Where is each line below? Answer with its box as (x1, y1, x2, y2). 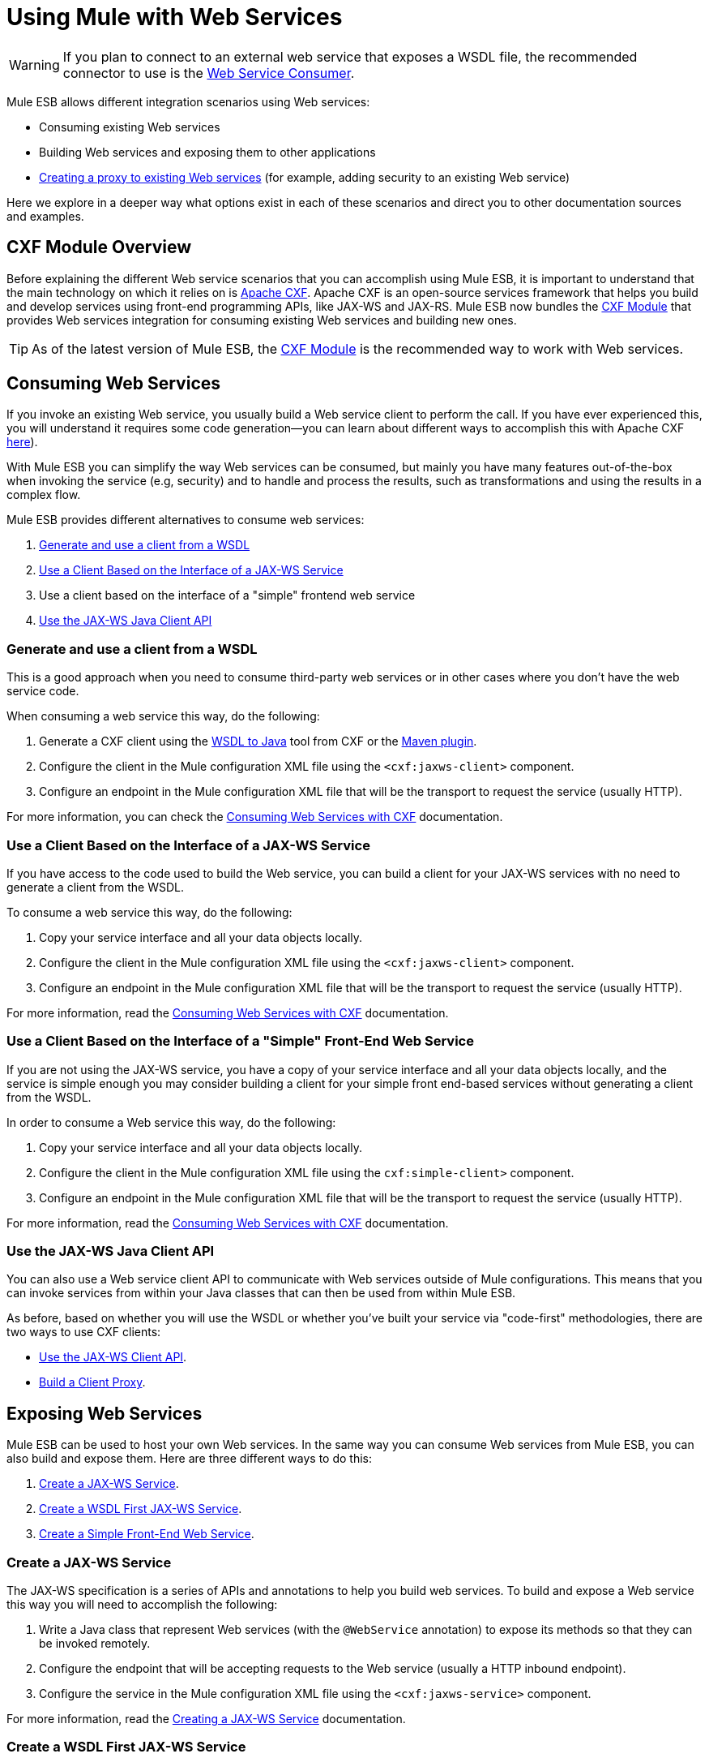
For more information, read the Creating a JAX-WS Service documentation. (6, 1712, 406, 1726)
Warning (9, 56, 60, 73)
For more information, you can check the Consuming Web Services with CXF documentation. (6, 810, 503, 824)
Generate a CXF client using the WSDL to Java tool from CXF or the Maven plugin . (39, 734, 477, 749)
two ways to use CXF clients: (6, 1325, 161, 1339)
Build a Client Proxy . (39, 1375, 146, 1390)
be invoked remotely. (39, 1636, 151, 1651)
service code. (6, 684, 79, 698)
